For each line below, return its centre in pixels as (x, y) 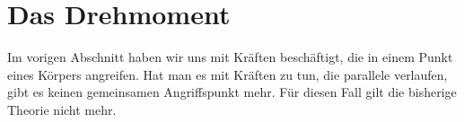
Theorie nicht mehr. (62, 109)
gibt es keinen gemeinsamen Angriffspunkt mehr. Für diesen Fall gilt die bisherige (232, 92)
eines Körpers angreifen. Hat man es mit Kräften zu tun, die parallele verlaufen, (228, 74)
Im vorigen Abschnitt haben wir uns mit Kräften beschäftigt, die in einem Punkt (230, 57)
